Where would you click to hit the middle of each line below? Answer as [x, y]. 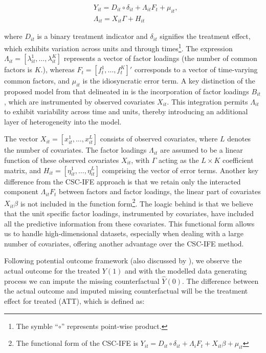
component [21, 191]
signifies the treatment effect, [205, 36]
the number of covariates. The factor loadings [75, 150]
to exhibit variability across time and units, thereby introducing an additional [126, 111]
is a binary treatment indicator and [92, 36]
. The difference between [220, 281]
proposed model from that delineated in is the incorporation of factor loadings [127, 91]
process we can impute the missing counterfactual [82, 281]
